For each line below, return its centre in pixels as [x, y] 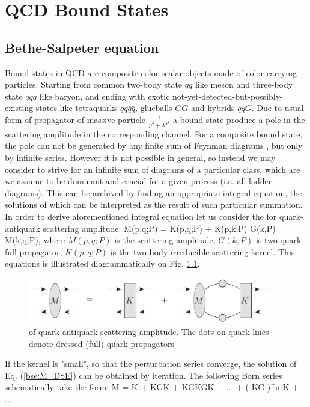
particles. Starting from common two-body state [94, 84]
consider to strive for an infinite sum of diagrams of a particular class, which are [153, 169]
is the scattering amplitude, [165, 240]
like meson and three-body [244, 84]
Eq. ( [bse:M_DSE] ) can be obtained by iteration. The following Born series [144, 375]
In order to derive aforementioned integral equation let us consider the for [141, 216]
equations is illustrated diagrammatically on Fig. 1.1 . [102, 263]
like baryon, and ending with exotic [105, 96]
